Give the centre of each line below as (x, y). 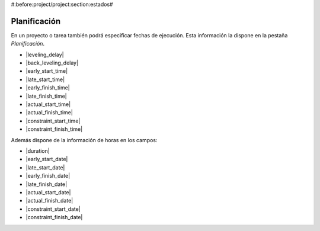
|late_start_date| (45, 167)
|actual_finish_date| (49, 201)
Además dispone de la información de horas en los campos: (84, 140)
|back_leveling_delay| (52, 63)
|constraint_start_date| (53, 209)
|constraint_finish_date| (54, 217)
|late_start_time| (45, 79)
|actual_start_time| (48, 104)
